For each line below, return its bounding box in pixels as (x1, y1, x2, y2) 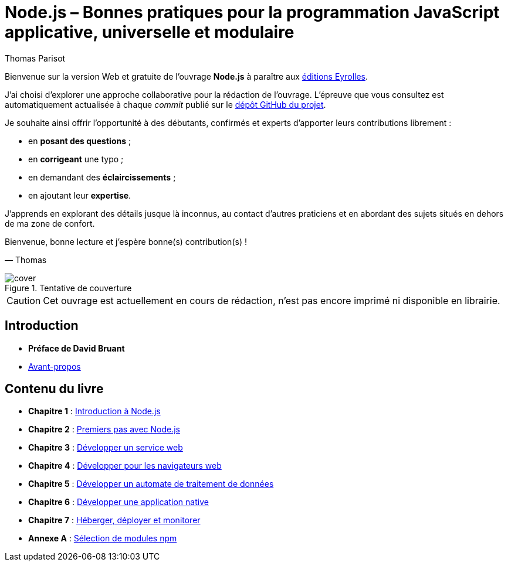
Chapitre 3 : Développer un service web (28, 442, 183, 453)
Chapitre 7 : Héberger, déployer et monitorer (28, 515, 201, 526)
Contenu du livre (5, 381, 104, 397)
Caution (6, 294, 41, 306)
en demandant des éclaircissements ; (28, 172, 176, 182)
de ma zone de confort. (5, 218, 95, 229)
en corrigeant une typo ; (28, 154, 124, 164)
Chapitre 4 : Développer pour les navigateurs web (28, 461, 222, 471)
